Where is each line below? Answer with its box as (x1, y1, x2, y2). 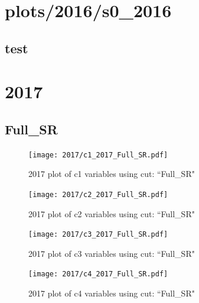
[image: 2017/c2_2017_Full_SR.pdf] (28, 190, 168, 199)
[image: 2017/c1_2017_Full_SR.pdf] (28, 150, 168, 159)
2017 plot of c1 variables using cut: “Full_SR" (28, 167, 195, 180)
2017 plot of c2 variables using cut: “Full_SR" (28, 207, 195, 220)
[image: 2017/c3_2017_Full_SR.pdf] (28, 230, 168, 239)
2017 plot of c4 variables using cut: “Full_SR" (28, 287, 195, 299)
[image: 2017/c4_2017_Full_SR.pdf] (28, 270, 168, 279)
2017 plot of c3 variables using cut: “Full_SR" (28, 247, 195, 259)
